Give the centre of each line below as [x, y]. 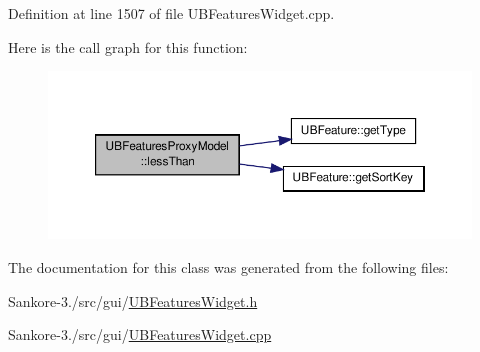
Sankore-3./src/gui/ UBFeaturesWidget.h [133, 300]
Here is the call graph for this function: [128, 46]
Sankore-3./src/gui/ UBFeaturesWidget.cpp [140, 334]
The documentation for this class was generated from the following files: [228, 267]
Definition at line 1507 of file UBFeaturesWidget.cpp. [171, 13]
